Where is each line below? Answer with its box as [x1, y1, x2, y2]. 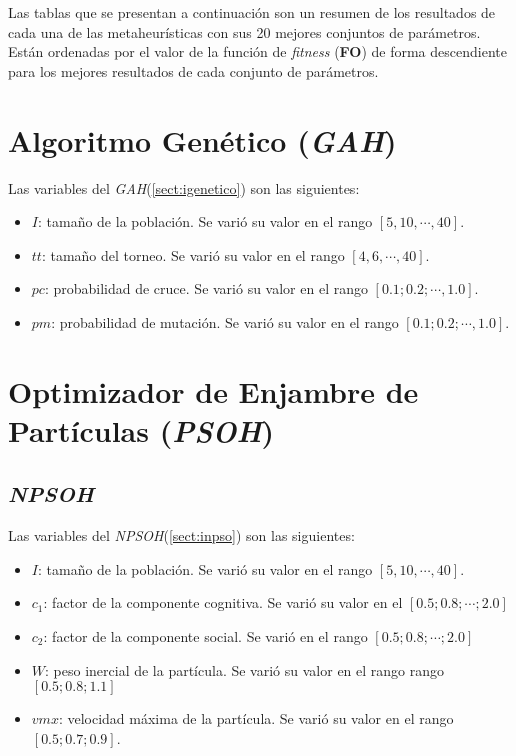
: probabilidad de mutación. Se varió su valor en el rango [51, 311, 399, 332]
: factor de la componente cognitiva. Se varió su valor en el [43, 592, 403, 613]
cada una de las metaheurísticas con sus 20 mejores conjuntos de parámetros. [8, 21, 481, 42]
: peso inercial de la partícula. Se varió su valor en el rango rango [45, 659, 445, 680]
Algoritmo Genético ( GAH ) [8, 119, 397, 161]
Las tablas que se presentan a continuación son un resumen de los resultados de [8, 2, 496, 22]
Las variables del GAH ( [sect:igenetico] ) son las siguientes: [8, 177, 360, 198]
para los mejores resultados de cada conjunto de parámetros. [8, 60, 379, 81]
